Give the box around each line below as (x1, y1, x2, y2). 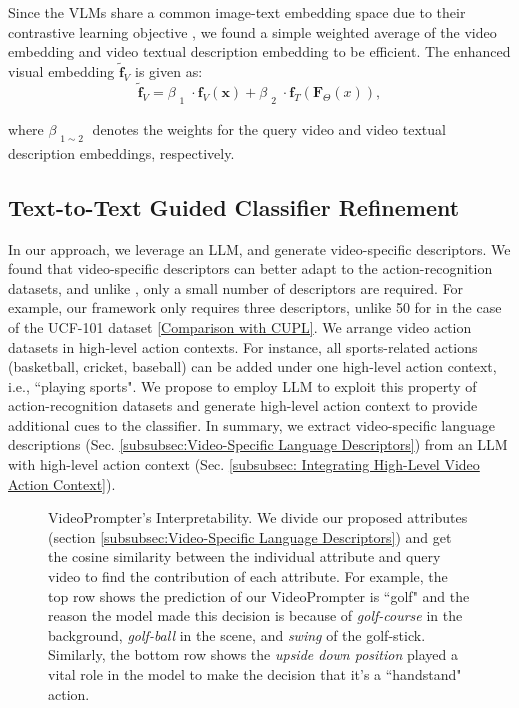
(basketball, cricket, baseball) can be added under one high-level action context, (8, 356, 497, 377)
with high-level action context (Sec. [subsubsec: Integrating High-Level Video (8, 454, 480, 475)
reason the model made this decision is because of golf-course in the (48, 605, 463, 626)
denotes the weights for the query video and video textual (92, 118, 446, 139)
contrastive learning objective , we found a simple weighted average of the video (8, 21, 497, 42)
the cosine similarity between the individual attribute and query (48, 546, 441, 567)
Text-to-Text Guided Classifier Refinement (8, 191, 460, 222)
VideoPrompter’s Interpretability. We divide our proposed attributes (48, 507, 468, 528)
